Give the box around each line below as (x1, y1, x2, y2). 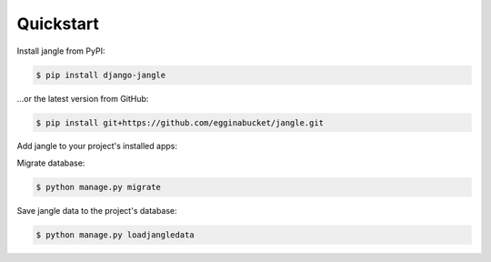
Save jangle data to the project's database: (16, 205, 177, 216)
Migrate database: (16, 157, 85, 168)
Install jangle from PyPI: (16, 45, 105, 56)
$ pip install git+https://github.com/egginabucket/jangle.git (35, 117, 325, 127)
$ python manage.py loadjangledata (35, 229, 195, 240)
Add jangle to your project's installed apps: (16, 141, 177, 152)
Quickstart (16, 14, 100, 34)
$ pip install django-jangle (35, 69, 166, 80)
